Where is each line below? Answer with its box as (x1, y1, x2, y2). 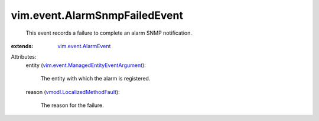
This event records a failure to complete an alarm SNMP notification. (25, 29, 192, 36)
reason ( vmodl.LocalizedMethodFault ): (25, 88, 121, 95)
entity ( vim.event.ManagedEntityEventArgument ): (25, 62, 146, 69)
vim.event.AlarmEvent (57, 42, 111, 49)
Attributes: (11, 53, 37, 60)
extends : (11, 42, 34, 49)
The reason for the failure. (40, 102, 105, 109)
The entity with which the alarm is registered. (40, 75, 151, 82)
